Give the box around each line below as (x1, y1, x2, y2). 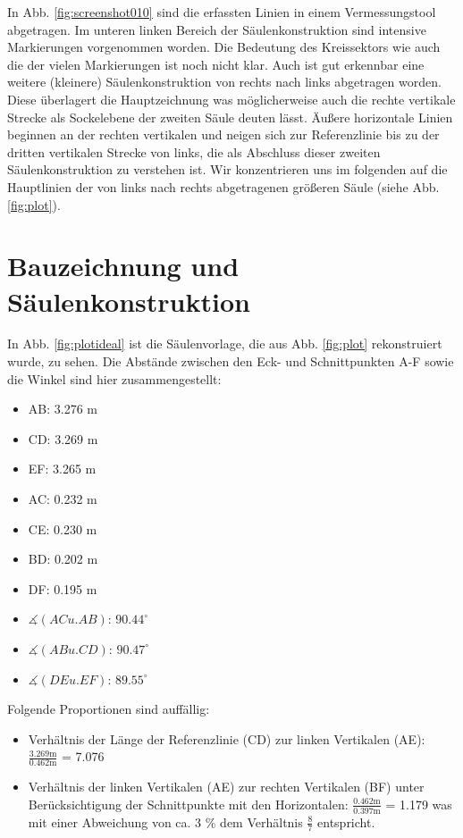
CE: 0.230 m (28, 519, 97, 538)
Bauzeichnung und (7, 247, 240, 284)
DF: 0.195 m (28, 579, 97, 598)
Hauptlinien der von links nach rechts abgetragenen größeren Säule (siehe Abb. (7, 177, 440, 196)
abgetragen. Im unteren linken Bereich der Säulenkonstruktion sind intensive (7, 20, 426, 38)
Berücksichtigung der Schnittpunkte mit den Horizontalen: (28, 794, 349, 813)
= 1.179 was (385, 794, 452, 813)
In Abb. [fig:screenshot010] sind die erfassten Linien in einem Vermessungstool (7, 3, 436, 21)
